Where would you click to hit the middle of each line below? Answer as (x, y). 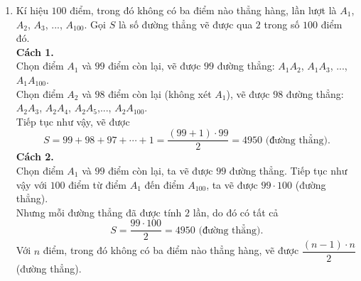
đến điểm (165, 184)
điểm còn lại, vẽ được (155, 66)
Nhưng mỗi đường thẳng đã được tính (99, 212)
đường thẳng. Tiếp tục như (288, 170)
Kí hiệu (32, 10)
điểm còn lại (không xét (160, 93)
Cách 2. (35, 156)
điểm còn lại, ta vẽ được (161, 170)
